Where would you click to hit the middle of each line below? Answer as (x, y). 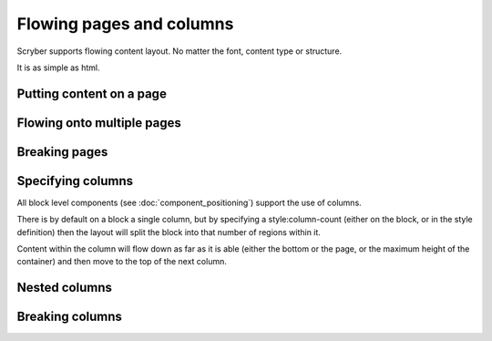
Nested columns (65, 288)
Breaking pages (62, 152)
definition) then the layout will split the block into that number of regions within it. (169, 232)
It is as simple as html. (58, 67)
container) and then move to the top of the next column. (122, 262)
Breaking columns (70, 317)
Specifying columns (75, 181)
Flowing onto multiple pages (99, 123)
